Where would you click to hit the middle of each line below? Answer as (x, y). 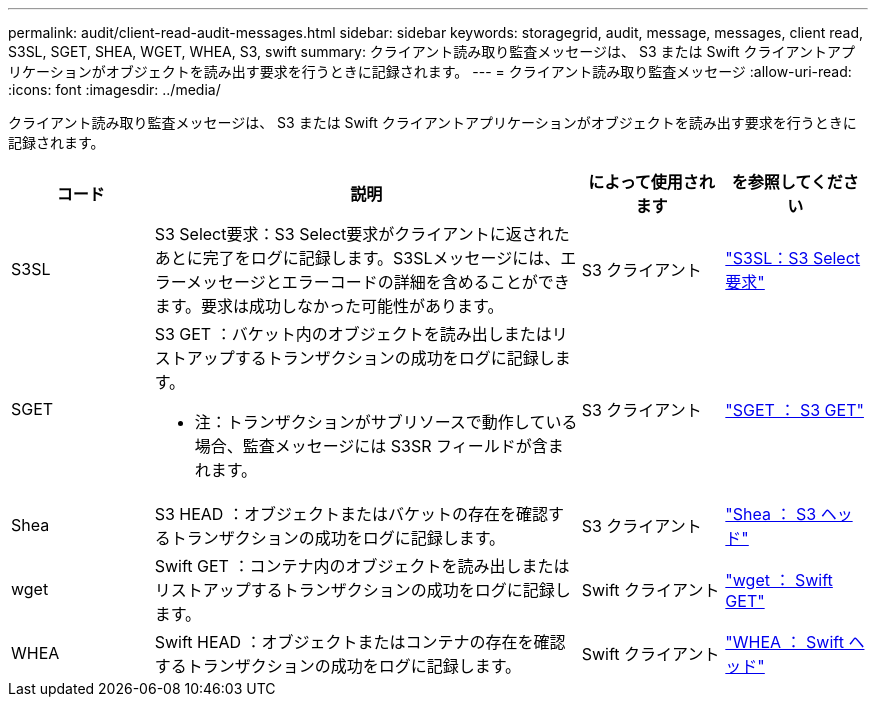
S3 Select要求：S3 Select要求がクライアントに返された (362, 234)
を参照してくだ (787, 182)
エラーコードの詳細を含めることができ (425, 282)
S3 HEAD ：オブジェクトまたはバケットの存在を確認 (351, 514)
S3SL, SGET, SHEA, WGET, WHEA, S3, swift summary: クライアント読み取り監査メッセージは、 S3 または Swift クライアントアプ (431, 51)
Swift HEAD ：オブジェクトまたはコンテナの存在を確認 (360, 642)
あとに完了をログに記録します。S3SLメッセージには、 (357, 258)
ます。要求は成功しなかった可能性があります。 (329, 306)
